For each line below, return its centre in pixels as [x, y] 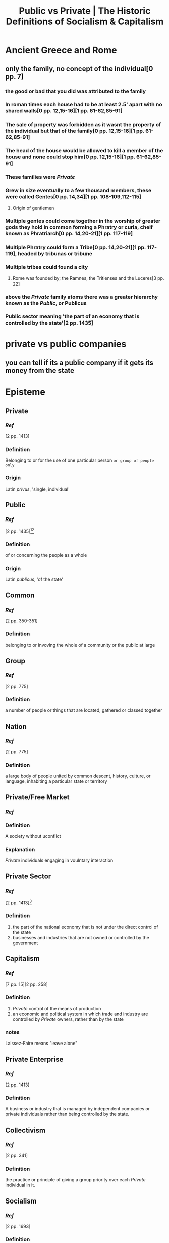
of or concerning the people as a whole [46, 555]
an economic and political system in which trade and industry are [80, 1014]
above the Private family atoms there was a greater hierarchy [81, 297]
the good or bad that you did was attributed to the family [76, 91]
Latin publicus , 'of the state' [34, 579]
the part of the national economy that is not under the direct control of [85, 927]
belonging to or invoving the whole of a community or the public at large [80, 645]
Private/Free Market [37, 797]
